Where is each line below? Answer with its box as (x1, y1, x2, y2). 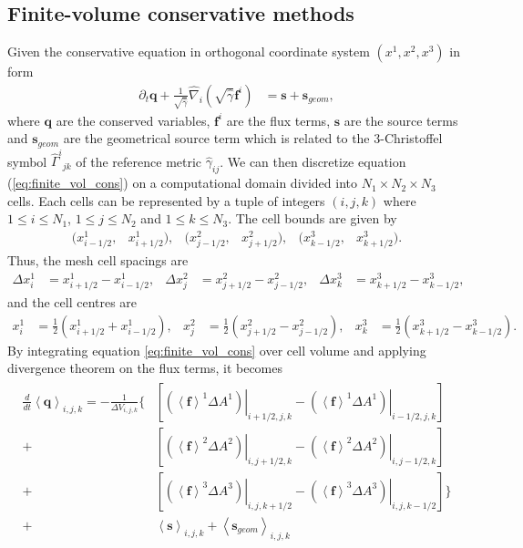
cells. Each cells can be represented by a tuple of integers (7, 191, 325, 210)
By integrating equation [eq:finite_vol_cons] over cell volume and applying (7, 340, 426, 359)
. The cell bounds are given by (228, 209, 397, 228)
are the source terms (344, 110, 458, 129)
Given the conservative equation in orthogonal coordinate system (7, 42, 370, 61)
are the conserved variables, (56, 110, 210, 129)
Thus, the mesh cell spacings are (7, 251, 189, 270)
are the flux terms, (226, 110, 331, 129)
